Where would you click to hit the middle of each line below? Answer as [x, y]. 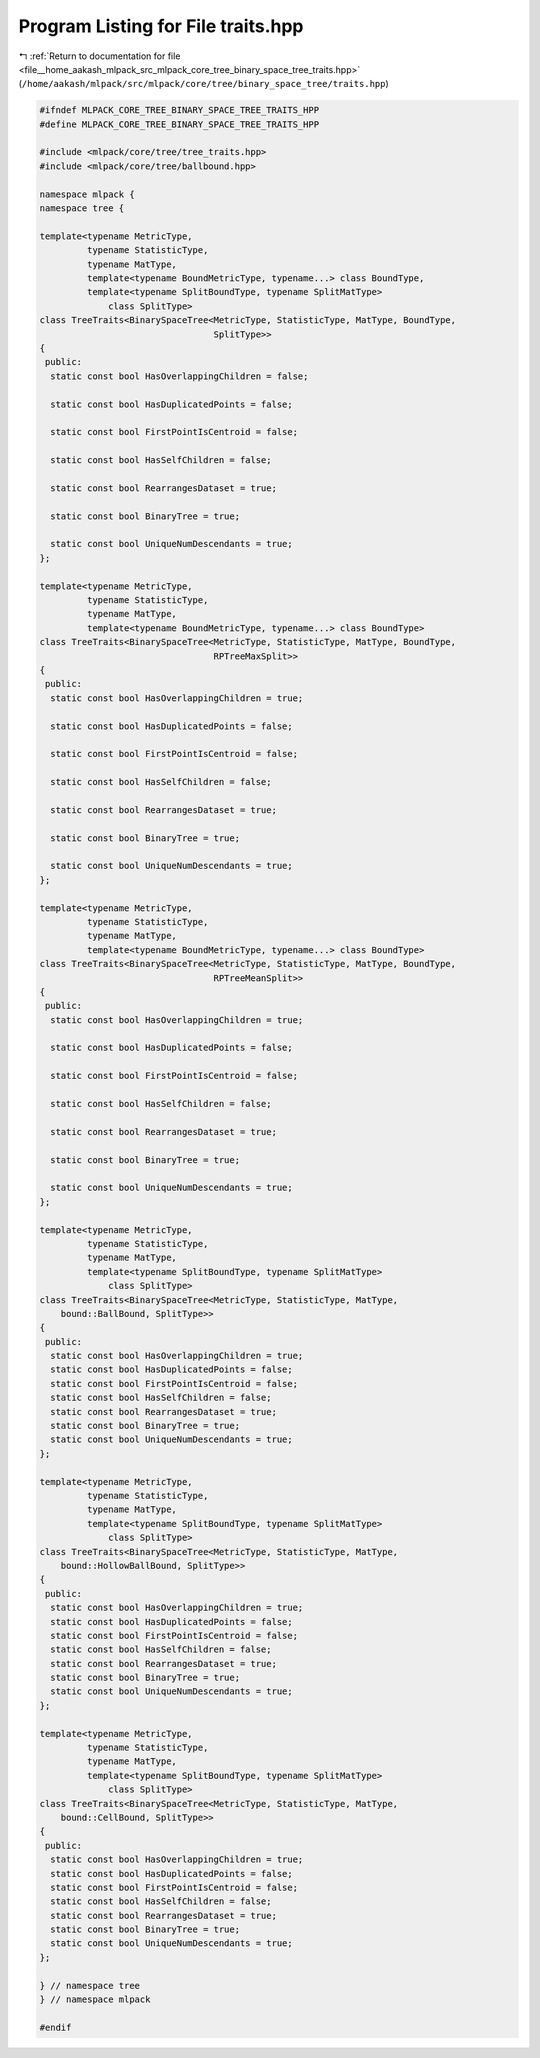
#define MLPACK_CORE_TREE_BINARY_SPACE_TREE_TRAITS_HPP [179, 124]
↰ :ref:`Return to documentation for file [99, 56]
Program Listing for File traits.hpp [161, 26]
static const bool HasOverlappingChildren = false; [179, 376]
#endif [55, 2027]
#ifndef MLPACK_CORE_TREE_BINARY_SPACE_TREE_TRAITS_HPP [179, 110]
